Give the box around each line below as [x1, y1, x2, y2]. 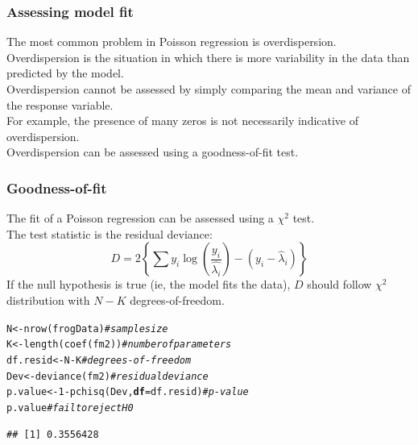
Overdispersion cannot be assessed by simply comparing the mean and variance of [6, 81, 411, 97]
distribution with [6, 291, 90, 308]
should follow [307, 276, 372, 293]
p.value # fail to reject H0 [6, 401, 134, 414]
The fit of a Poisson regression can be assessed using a [6, 210, 274, 227]
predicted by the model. [6, 64, 124, 81]
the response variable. [6, 96, 114, 113]
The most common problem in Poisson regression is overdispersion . [6, 33, 337, 50]
